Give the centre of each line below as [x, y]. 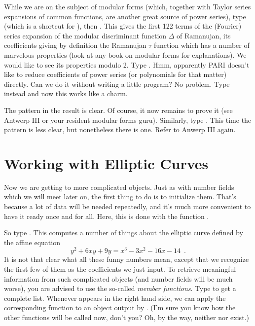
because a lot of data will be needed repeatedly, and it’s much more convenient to [127, 206]
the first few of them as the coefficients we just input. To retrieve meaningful [120, 269]
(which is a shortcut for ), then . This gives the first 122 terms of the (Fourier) [123, 26]
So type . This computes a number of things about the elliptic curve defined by [124, 233]
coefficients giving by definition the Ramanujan [75, 45]
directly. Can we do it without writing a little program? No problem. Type [117, 84]
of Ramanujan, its [204, 35]
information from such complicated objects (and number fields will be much [118, 278]
